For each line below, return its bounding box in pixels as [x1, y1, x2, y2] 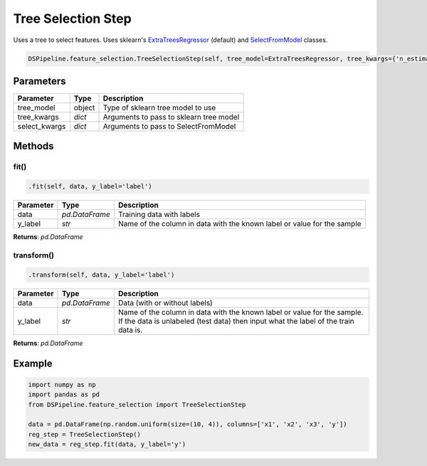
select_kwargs [17, 122, 66, 132]
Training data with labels [117, 210, 201, 220]
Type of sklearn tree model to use [102, 103, 216, 113]
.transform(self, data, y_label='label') [28, 270, 175, 279]
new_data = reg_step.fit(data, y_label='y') [28, 440, 186, 448]
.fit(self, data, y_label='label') [28, 182, 152, 191]
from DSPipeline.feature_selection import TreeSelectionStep [28, 401, 246, 408]
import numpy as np [28, 381, 96, 388]
